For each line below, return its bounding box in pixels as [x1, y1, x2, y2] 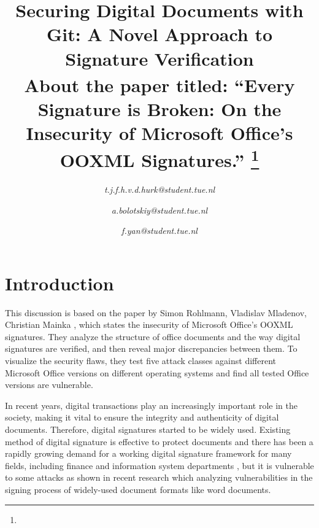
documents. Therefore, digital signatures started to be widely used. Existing [5, 422, 291, 435]
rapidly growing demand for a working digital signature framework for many [5, 447, 292, 460]
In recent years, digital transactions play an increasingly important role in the [5, 398, 298, 411]
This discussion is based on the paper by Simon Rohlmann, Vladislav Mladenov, [5, 306, 307, 319]
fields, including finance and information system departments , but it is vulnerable [5, 459, 314, 472]
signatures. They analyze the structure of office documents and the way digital [5, 330, 301, 343]
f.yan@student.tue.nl [121, 224, 198, 237]
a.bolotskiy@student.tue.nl [111, 203, 208, 216]
